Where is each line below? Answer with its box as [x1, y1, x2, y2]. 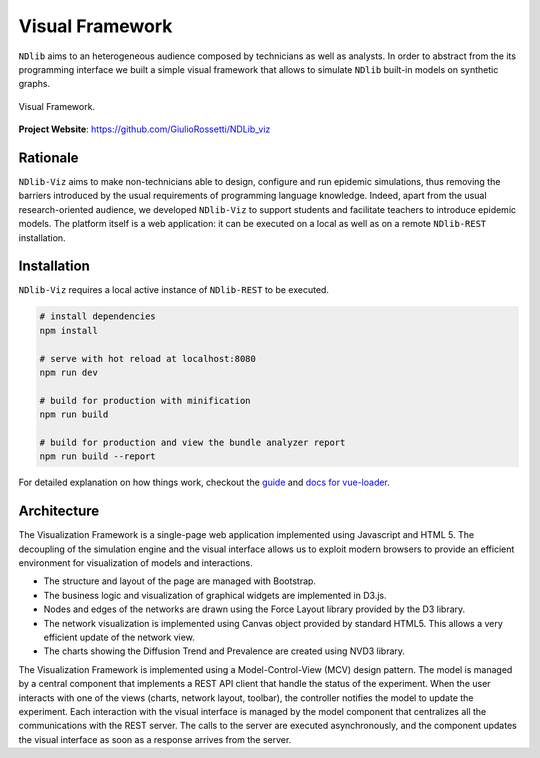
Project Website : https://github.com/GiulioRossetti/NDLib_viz [18, 123, 271, 135]
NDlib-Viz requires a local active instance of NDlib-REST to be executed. [18, 284, 330, 296]
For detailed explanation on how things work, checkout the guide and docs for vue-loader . [18, 476, 390, 489]
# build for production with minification [39, 395, 251, 406]
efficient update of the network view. [43, 631, 195, 643]
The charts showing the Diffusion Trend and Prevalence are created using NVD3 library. [43, 645, 405, 657]
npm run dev [39, 367, 99, 379]
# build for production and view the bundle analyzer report [39, 436, 346, 448]
